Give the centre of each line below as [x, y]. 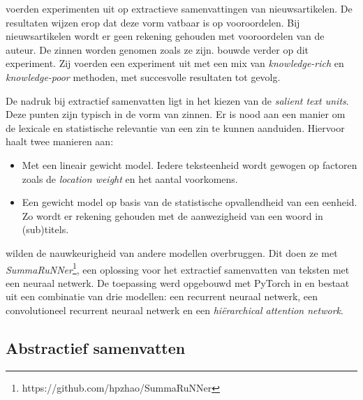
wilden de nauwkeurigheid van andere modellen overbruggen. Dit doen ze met [172, 252]
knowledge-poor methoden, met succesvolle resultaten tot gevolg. [143, 76]
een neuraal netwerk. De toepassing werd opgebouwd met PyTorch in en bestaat [178, 282]
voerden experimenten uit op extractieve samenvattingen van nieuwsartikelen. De [179, 8]
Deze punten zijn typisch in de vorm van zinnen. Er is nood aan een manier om [176, 114]
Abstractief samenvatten [96, 347]
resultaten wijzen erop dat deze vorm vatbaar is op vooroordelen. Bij [153, 22]
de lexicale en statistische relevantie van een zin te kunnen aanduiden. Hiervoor [175, 127]
